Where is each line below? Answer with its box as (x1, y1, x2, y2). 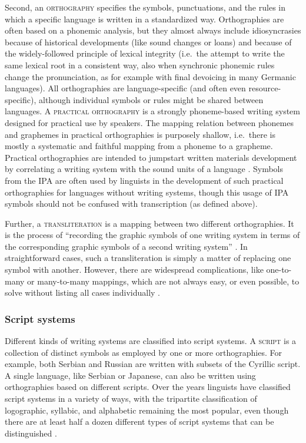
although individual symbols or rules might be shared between (39, 93, 264, 105)
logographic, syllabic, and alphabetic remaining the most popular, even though (5, 404, 289, 416)
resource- (248, 82, 281, 94)
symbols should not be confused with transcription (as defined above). (5, 197, 258, 210)
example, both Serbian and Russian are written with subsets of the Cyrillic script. (5, 358, 301, 370)
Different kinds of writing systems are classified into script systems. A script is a (5, 335, 297, 347)
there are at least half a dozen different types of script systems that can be (5, 415, 274, 428)
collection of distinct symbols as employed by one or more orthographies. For (5, 346, 282, 358)
